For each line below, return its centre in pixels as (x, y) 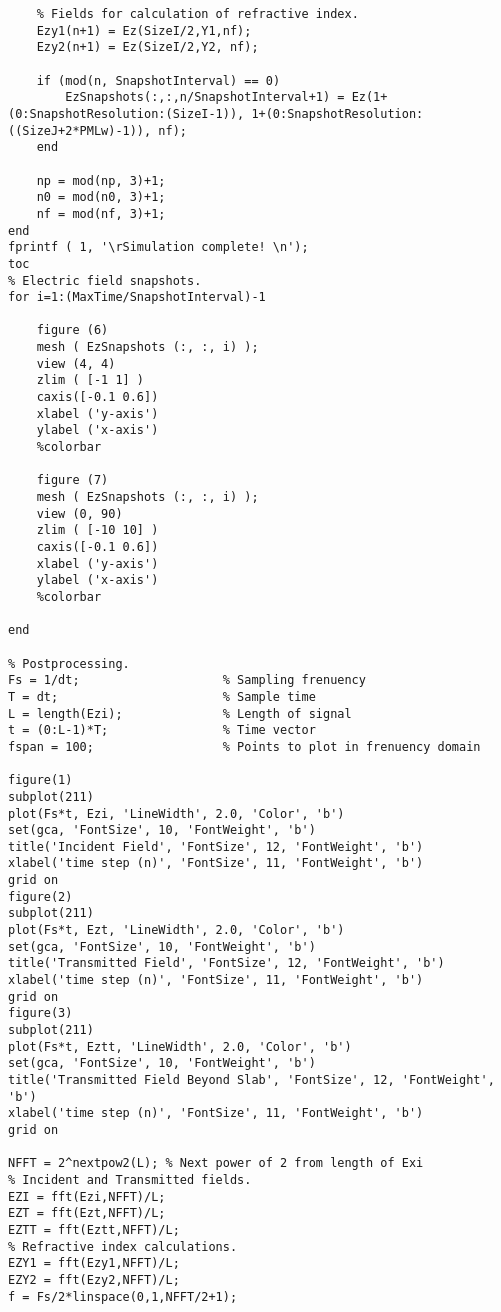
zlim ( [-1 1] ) (90, 380)
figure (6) (72, 330)
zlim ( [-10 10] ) (97, 530)
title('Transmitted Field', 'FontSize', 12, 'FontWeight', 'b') (226, 963)
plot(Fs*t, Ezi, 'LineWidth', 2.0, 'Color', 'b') (176, 813)
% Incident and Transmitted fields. (130, 1179)
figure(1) (40, 780)
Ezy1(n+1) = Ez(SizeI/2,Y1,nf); (144, 30)
